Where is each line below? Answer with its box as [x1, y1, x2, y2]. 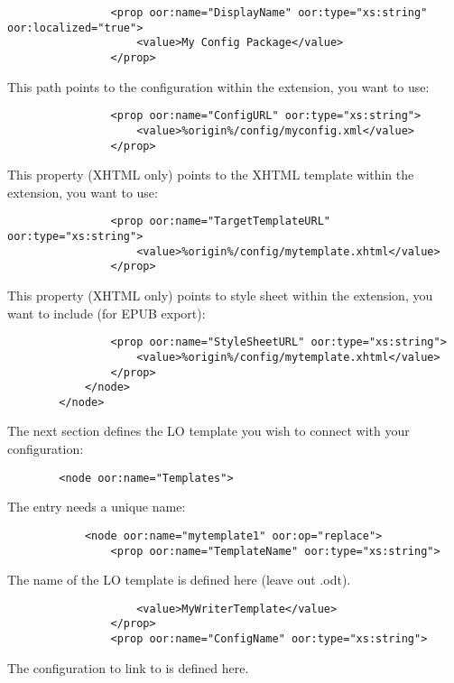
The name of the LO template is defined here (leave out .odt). [7, 570, 351, 589]
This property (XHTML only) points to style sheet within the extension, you [7, 286, 433, 304]
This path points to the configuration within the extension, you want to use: [7, 77, 430, 96]
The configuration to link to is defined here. [7, 658, 249, 677]
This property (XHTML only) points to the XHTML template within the [7, 165, 414, 184]
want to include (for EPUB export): [7, 303, 206, 322]
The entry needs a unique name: [7, 497, 186, 516]
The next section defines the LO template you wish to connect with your [7, 421, 410, 440]
